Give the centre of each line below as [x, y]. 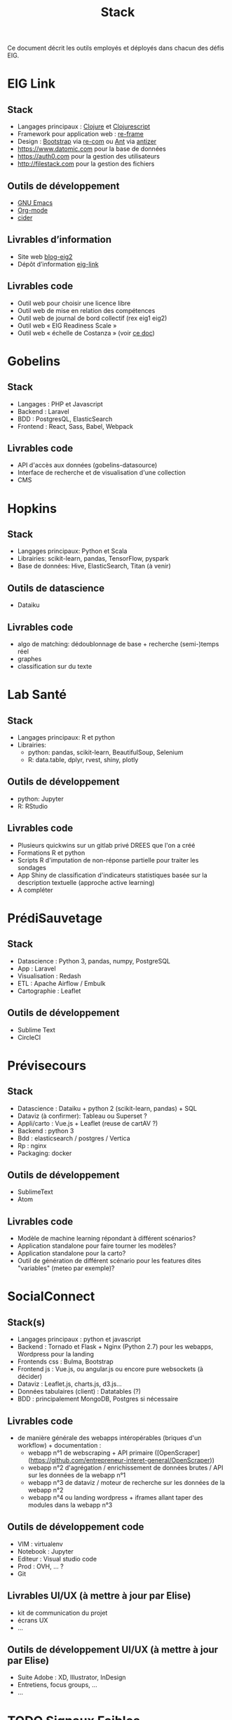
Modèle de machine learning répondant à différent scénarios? [107, 1239]
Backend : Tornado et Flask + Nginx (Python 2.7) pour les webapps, [115, 1347]
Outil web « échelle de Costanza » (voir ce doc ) [86, 333]
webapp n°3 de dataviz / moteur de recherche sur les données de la [127, 1482]
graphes [29, 659]
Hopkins [32, 508]
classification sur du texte [55, 667]
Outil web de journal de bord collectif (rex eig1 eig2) [92, 318]
